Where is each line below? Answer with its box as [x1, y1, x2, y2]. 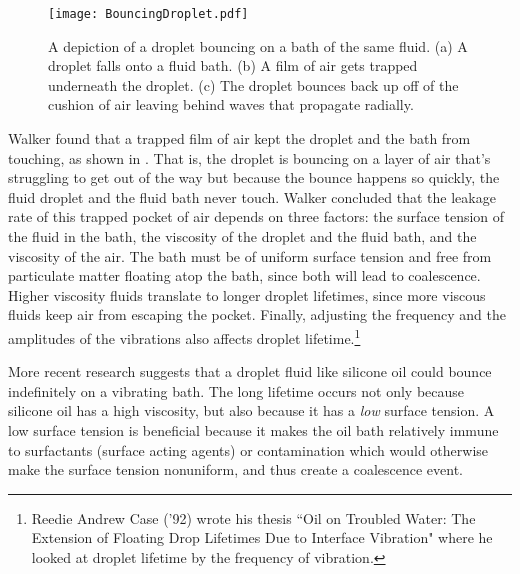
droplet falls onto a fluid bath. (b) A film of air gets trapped [48, 55, 418, 76]
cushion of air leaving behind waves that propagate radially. [48, 94, 414, 115]
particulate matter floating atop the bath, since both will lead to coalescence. [8, 265, 481, 286]
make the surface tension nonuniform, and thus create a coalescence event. [8, 459, 463, 480]
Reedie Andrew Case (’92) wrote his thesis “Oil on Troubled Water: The [31, 507, 476, 528]
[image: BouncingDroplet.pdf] [48, 7, 249, 21]
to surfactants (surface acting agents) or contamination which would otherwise [8, 439, 489, 460]
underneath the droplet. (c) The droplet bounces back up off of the [48, 74, 459, 95]
